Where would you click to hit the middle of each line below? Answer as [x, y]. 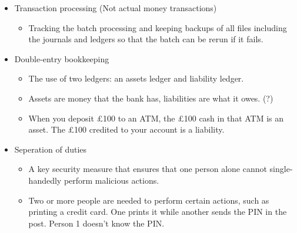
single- [281, 169]
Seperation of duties [51, 149]
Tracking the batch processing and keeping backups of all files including [158, 27]
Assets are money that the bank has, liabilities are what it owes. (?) [151, 98]
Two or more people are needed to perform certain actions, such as [149, 200]
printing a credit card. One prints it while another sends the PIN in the [158, 212]
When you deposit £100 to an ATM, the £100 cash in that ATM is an [156, 118]
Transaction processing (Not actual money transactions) [116, 8]
